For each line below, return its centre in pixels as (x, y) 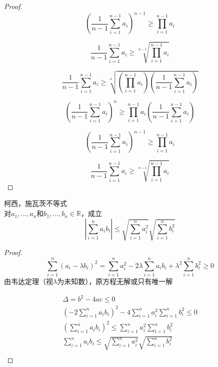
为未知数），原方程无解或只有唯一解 (115, 281)
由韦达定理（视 (28, 281)
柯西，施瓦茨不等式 (35, 203)
